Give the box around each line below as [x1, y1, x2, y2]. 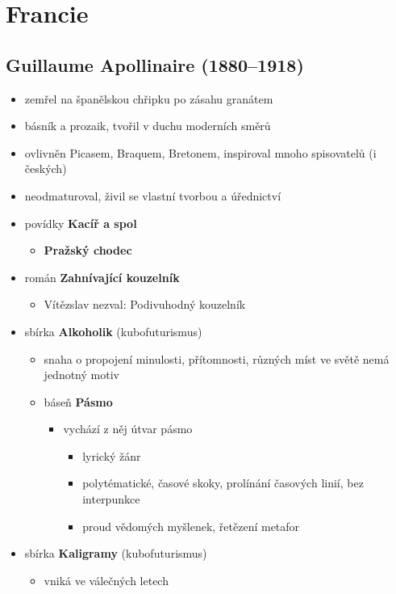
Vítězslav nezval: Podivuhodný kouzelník [44, 296, 246, 313]
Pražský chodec [44, 242, 132, 259]
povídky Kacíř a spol [24, 214, 137, 231]
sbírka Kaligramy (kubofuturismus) [24, 545, 207, 562]
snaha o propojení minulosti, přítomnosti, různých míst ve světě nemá [44, 350, 390, 367]
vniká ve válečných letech [44, 571, 169, 588]
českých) [24, 160, 67, 177]
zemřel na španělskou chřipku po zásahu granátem [24, 90, 273, 107]
